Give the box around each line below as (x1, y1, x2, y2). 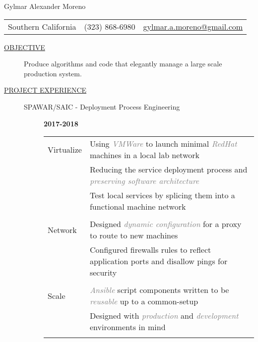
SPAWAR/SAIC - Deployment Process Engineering (24, 101, 180, 112)
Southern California (8, 20, 76, 32)
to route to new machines (89, 229, 178, 241)
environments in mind (89, 321, 166, 333)
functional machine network (89, 201, 186, 213)
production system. (24, 68, 82, 78)
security (89, 267, 117, 279)
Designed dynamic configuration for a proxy (89, 218, 242, 230)
